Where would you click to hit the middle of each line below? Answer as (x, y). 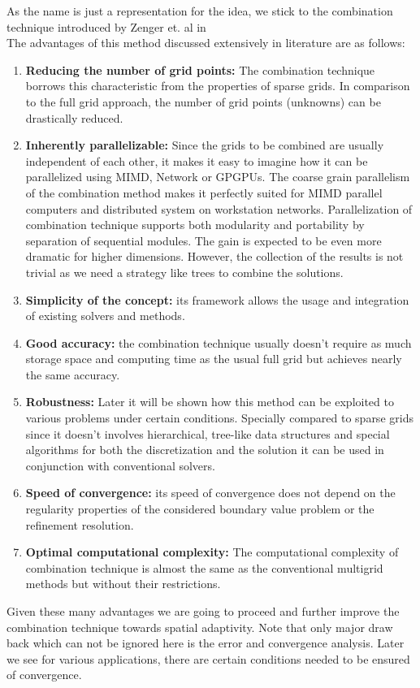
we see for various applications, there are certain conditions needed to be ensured (208, 658)
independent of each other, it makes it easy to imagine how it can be (197, 160)
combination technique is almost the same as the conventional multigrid (204, 567)
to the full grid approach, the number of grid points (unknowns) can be (203, 101)
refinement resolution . (80, 524)
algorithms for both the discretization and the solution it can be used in (205, 450)
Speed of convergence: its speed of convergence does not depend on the (210, 493)
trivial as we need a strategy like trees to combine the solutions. (184, 272)
